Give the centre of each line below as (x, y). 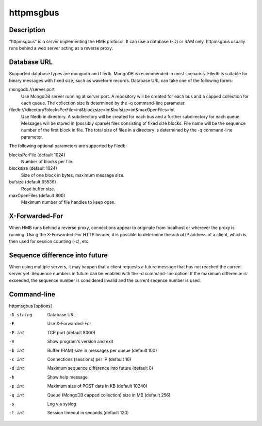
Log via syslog (62, 404)
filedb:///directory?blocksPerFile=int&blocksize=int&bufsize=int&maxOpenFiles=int (92, 110)
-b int (17, 350)
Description (27, 30)
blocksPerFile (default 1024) (37, 155)
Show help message (67, 377)
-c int (17, 360)
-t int (17, 413)
